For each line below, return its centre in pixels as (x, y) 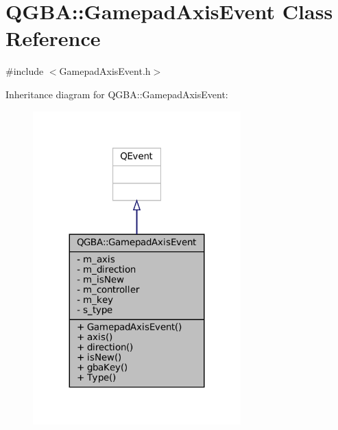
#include (25, 71)
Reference (53, 38)
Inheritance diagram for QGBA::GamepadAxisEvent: (117, 94)
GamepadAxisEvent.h (105, 71)
